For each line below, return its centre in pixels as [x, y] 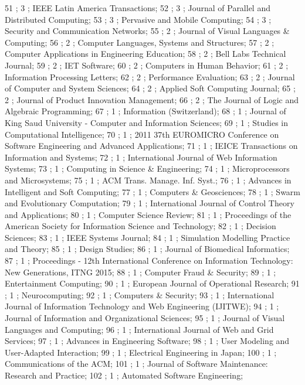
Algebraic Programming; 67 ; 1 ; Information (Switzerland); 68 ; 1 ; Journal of [145, 111]
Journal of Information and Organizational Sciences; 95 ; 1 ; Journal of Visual [145, 318]
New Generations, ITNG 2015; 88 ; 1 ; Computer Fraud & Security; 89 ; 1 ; [140, 272]
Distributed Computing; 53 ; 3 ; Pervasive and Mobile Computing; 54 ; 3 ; [138, 19]
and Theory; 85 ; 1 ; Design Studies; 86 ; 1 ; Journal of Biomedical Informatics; [147, 249]
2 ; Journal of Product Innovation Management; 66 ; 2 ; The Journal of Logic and [152, 99]
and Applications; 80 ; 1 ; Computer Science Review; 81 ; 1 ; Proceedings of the [148, 214]
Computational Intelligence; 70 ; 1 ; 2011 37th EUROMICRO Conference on [142, 134]
